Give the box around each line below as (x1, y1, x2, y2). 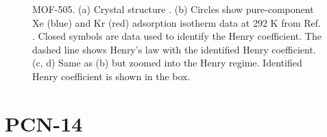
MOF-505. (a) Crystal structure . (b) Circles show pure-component (32, 2, 314, 16)
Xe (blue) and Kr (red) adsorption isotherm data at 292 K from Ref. (32, 15, 321, 29)
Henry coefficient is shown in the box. (32, 68, 191, 83)
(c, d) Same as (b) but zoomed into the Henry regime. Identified (32, 55, 302, 70)
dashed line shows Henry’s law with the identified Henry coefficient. (32, 42, 316, 56)
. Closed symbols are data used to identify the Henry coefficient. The (32, 29, 322, 43)
